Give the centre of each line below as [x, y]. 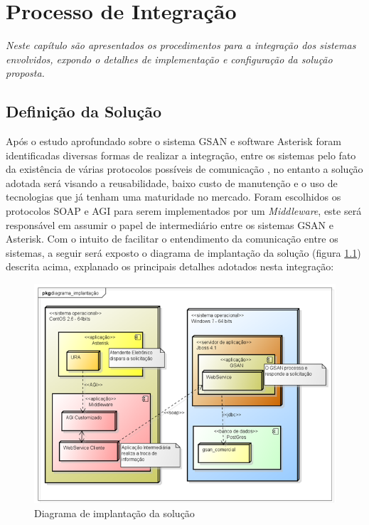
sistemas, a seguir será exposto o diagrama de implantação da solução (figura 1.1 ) [183, 252]
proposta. [25, 73]
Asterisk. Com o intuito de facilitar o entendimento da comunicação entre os [172, 239]
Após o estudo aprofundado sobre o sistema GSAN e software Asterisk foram [173, 141]
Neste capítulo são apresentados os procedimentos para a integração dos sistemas [181, 45]
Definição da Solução [84, 111]
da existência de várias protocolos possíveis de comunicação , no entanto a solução [184, 169]
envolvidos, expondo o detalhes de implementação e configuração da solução [169, 59]
